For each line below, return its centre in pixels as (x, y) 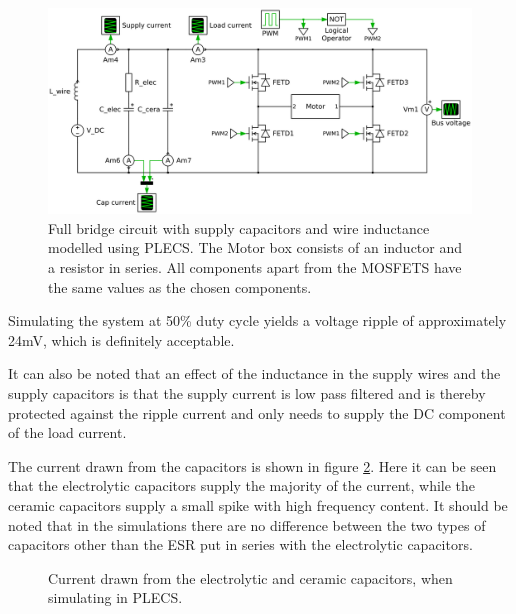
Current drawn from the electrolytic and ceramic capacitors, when (250, 577)
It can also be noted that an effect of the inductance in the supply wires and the (254, 373)
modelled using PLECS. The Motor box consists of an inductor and (255, 247)
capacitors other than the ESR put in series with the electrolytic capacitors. (240, 544)
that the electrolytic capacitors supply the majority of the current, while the (242, 485)
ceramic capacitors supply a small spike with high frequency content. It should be (258, 504)
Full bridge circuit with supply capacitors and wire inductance (239, 227)
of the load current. (67, 432)
